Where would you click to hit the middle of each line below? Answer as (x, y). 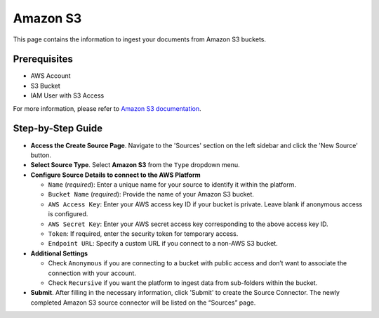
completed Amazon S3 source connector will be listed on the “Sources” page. (143, 303)
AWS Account (51, 76)
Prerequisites (43, 59)
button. (41, 155)
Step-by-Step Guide (58, 129)
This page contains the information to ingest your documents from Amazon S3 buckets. (140, 39)
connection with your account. (92, 273)
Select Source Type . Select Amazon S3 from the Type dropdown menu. (135, 165)
